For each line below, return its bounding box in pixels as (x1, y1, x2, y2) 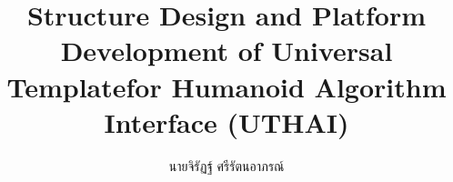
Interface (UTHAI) (104, 103, 349, 140)
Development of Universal (60, 32, 393, 69)
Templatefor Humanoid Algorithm (6, 67, 447, 105)
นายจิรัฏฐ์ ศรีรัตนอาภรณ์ (168, 156, 285, 175)
